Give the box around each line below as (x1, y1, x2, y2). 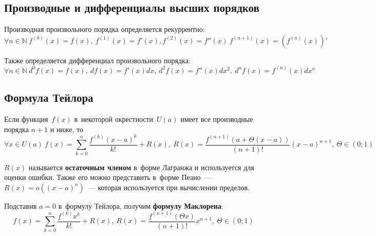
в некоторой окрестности (74, 114, 154, 124)
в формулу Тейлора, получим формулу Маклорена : (58, 200, 223, 211)
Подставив (4, 200, 37, 211)
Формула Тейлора (4, 89, 93, 105)
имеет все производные (180, 114, 253, 124)
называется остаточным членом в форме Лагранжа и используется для (28, 161, 254, 172)
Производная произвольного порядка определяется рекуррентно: (4, 24, 205, 34)
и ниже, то (50, 123, 84, 134)
